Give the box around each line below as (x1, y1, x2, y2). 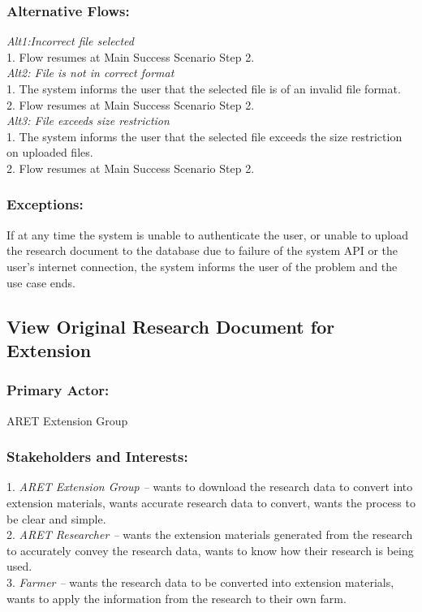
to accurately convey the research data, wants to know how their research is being (6, 541, 414, 558)
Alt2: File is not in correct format (6, 64, 174, 81)
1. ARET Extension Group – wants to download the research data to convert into (6, 478, 413, 495)
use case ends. (6, 274, 75, 291)
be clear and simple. (6, 510, 106, 527)
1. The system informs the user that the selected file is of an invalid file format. (6, 80, 401, 97)
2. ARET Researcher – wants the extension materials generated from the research (6, 526, 413, 543)
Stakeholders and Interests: (6, 446, 188, 467)
